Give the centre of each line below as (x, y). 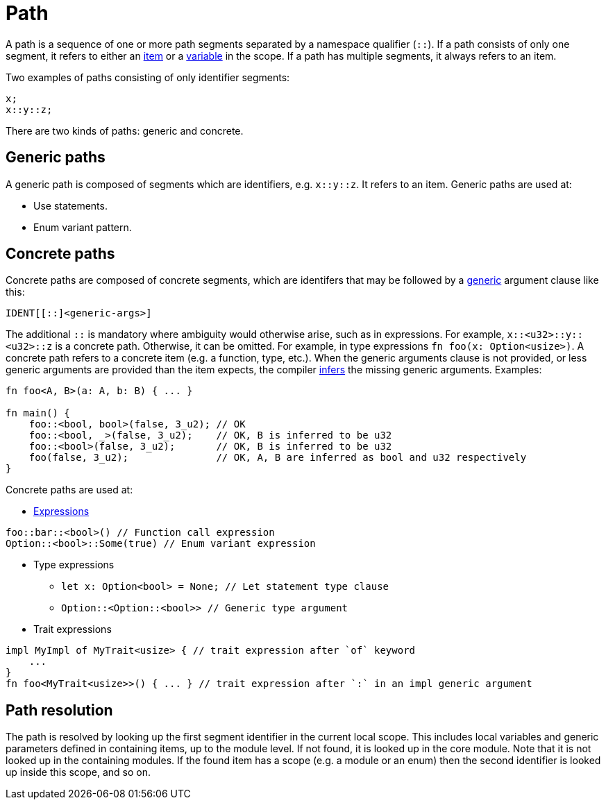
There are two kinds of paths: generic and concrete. (125, 130)
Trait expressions (73, 629)
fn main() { (38, 413)
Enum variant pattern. (83, 227)
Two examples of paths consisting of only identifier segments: (148, 77)
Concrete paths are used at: (69, 490)
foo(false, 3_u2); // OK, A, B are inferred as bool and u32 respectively (278, 458)
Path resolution (59, 710)
